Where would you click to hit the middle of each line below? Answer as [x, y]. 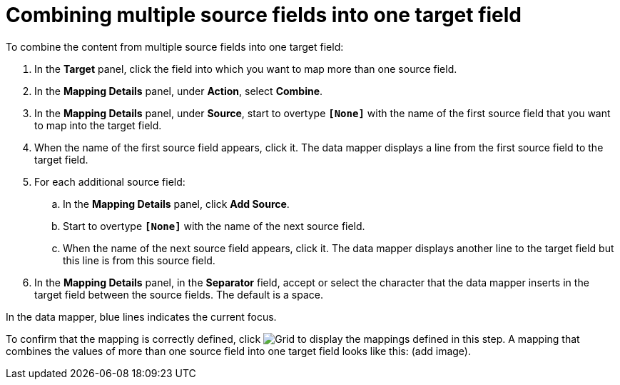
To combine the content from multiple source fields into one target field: [175, 46]
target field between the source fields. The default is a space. [179, 294]
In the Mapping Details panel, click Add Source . [176, 204]
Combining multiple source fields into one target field [264, 15]
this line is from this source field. [139, 260]
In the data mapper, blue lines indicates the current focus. [141, 316]
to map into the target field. [98, 125]
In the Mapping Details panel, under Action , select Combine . [179, 91]
